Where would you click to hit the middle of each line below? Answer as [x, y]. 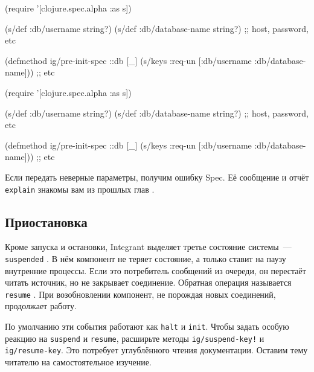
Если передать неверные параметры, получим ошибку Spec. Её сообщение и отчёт [157, 177]
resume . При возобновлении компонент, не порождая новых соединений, [140, 294]
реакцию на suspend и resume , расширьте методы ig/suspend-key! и [135, 338]
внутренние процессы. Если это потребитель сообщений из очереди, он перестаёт [155, 270]
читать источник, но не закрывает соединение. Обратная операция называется [148, 282]
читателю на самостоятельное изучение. [78, 362]
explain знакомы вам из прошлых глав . [80, 189]
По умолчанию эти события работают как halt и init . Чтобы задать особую [147, 326]
